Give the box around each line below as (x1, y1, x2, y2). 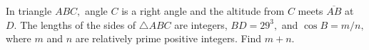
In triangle (6, 4, 52, 18)
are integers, (174, 17, 228, 32)
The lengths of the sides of (20, 17, 136, 32)
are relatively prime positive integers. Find (75, 31, 262, 46)
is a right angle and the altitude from (121, 4, 285, 18)
